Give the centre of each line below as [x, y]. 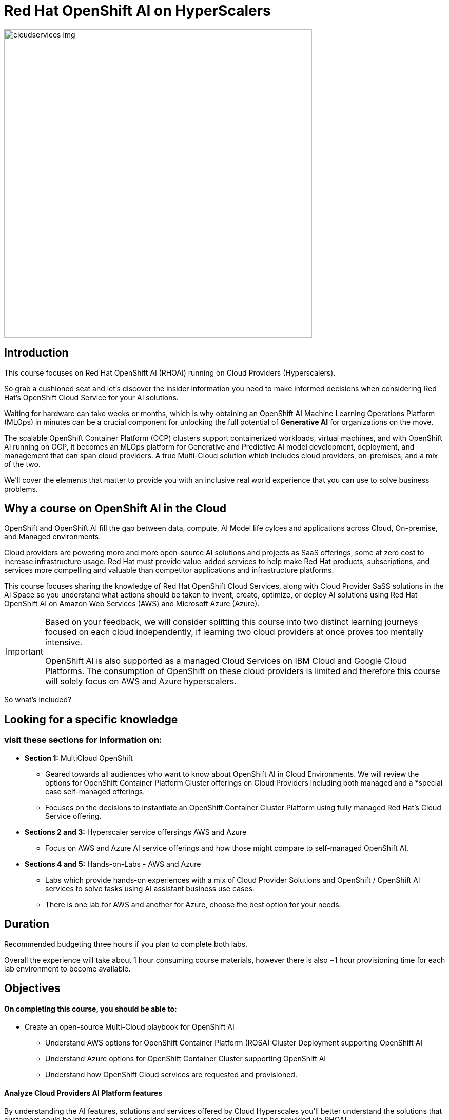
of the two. [22, 464]
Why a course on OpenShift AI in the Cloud [115, 509]
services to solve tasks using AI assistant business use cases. [150, 888]
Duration [27, 924]
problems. [21, 489]
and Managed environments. [53, 537]
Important [24, 652]
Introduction [36, 353]
